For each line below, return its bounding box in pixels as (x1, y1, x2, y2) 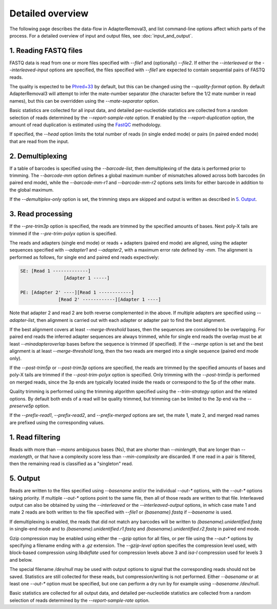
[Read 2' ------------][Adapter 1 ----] (58, 297, 161, 302)
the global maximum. (9, 186, 54, 193)
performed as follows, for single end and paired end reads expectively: (9, 254, 160, 260)
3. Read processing (9, 210, 73, 218)
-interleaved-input (9, 67, 48, 73)
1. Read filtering (9, 433, 61, 442)
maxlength (9, 453, 32, 460)
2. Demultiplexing (9, 151, 68, 160)
